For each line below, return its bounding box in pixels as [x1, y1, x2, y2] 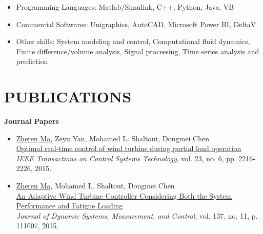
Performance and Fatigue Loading [16, 200, 123, 211]
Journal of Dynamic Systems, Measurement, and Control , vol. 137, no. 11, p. [16, 210, 258, 221]
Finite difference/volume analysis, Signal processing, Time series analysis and [16, 46, 259, 56]
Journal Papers [4, 116, 59, 126]
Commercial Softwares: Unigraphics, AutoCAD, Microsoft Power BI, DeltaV [16, 18, 256, 29]
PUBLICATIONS [4, 86, 132, 107]
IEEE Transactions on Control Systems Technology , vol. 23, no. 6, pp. [16, 153, 236, 163]
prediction [16, 56, 48, 67]
